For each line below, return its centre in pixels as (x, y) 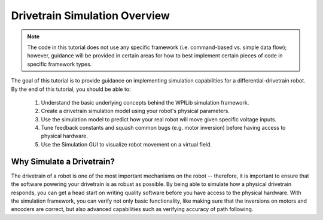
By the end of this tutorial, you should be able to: (71, 89)
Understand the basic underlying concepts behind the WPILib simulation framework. (145, 102)
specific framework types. (60, 64)
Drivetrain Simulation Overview (91, 16)
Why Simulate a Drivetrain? (63, 161)
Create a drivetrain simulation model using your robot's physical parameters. (135, 111)
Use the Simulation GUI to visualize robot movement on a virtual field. (127, 144)
